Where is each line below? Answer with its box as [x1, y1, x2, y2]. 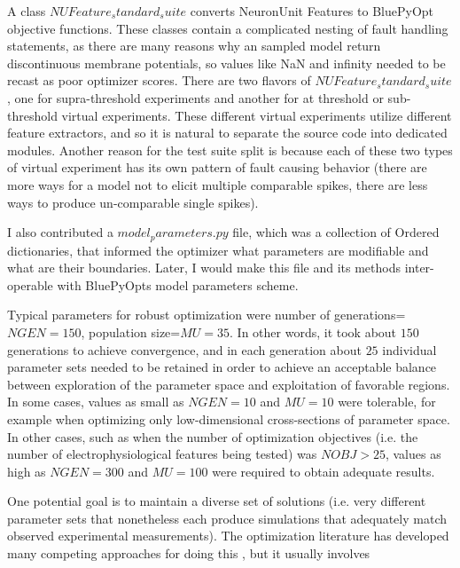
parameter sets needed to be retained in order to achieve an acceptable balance [7, 358, 437, 376]
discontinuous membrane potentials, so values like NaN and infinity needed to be [7, 53, 446, 72]
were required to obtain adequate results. [212, 461, 435, 480]
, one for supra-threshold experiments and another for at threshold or [7, 88, 384, 106]
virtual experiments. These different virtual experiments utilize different [61, 106, 452, 124]
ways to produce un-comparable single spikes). [7, 193, 259, 211]
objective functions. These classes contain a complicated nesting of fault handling [7, 19, 448, 37]
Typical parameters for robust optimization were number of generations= [7, 305, 406, 324]
